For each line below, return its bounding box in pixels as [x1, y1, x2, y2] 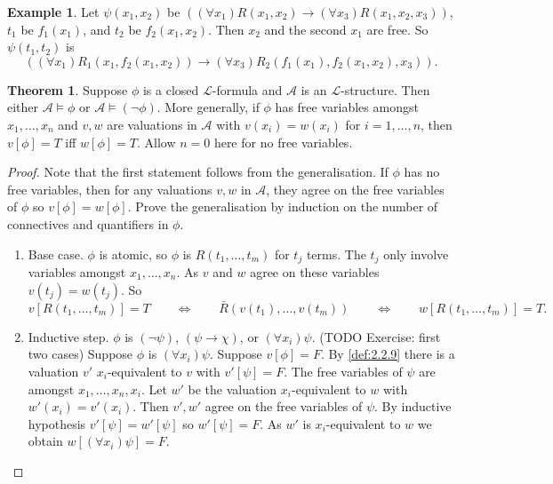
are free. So [366, 20, 429, 38]
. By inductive [374, 397, 452, 416]
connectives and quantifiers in [7, 214, 169, 233]
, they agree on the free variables [266, 179, 445, 198]
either [7, 98, 39, 116]
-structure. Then [340, 80, 430, 99]
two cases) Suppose [28, 345, 133, 363]
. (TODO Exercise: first [311, 327, 441, 345]
